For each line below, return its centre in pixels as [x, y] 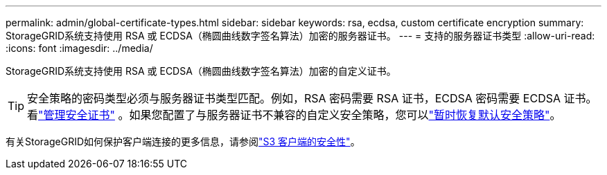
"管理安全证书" [77, 115]
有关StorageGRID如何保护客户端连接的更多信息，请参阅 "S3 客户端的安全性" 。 [183, 141]
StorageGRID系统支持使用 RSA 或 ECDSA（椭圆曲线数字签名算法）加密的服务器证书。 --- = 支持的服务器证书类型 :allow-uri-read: [300, 36]
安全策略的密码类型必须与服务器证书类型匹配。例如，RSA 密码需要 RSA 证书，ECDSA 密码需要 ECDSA [294, 98]
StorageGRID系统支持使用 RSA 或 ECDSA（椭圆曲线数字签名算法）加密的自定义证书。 [201, 71]
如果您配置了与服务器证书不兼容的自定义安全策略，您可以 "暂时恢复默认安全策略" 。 [345, 115]
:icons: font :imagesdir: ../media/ [79, 48]
